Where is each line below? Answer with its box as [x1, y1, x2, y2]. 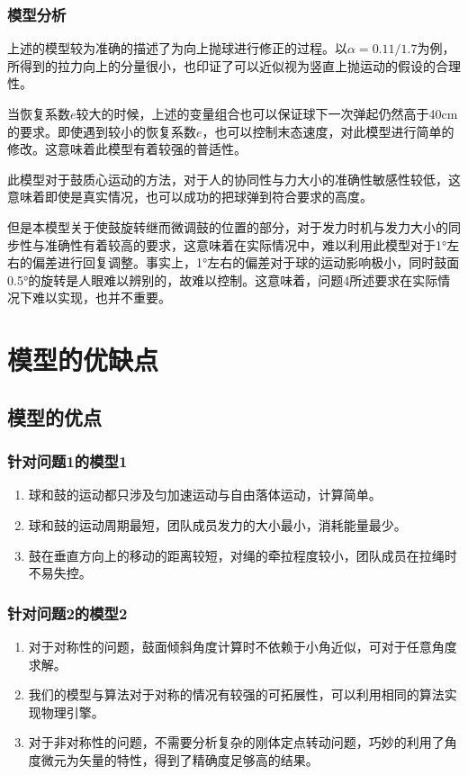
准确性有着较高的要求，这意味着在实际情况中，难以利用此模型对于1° [44, 235, 447, 254]
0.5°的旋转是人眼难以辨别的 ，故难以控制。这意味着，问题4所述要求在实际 [7, 270, 438, 289]
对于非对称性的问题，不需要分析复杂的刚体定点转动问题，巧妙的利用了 [28, 733, 445, 752]
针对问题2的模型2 [7, 601, 128, 624]
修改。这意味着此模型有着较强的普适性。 [7, 140, 247, 158]
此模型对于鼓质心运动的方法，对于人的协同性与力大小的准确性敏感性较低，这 [7, 169, 461, 188]
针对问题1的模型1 [7, 450, 128, 473]
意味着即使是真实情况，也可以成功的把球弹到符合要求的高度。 [7, 187, 373, 206]
